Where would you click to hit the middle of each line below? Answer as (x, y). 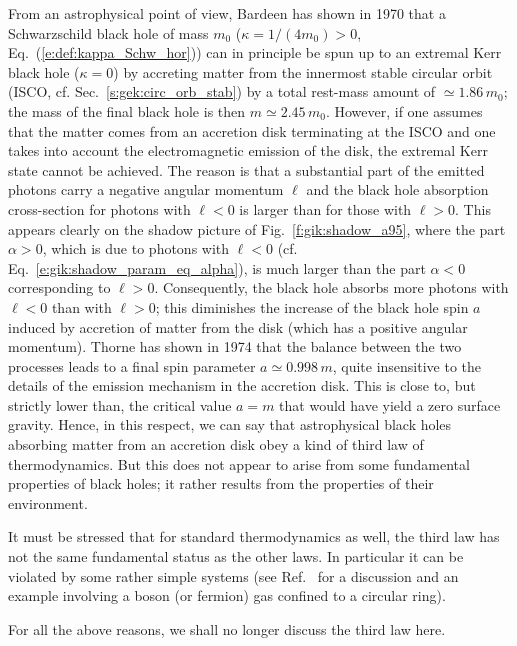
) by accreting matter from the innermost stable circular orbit (303, 71)
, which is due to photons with (136, 248)
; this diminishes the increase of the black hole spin (312, 306)
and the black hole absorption (397, 189)
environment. (48, 502)
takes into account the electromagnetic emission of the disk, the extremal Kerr (248, 150)
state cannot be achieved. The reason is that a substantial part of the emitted (246, 169)
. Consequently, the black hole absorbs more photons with (331, 287)
